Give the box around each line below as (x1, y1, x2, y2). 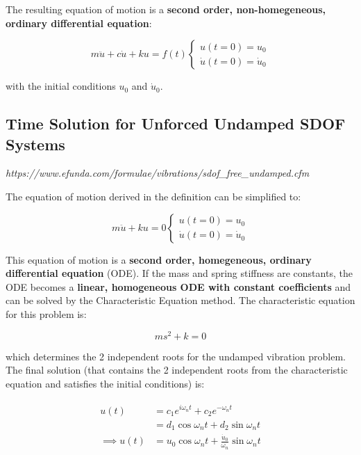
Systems (6, 133, 65, 154)
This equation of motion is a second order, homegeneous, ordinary (6, 252, 312, 266)
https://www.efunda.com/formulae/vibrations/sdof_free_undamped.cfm (6, 166, 310, 180)
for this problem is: (6, 306, 87, 321)
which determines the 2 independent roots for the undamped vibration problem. (6, 349, 346, 363)
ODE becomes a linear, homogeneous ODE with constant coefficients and (6, 279, 351, 294)
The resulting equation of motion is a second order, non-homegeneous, (6, 2, 326, 16)
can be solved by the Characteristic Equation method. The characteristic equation (6, 293, 355, 308)
